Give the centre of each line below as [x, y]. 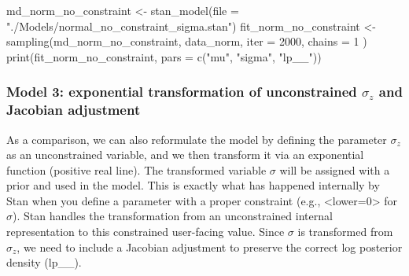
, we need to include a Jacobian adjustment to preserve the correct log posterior [210, 247]
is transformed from [345, 232]
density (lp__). [44, 262]
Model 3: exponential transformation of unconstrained [182, 92]
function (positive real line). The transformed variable [136, 169]
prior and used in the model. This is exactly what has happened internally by [193, 185]
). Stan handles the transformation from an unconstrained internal [173, 216]
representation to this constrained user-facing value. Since [146, 232]
